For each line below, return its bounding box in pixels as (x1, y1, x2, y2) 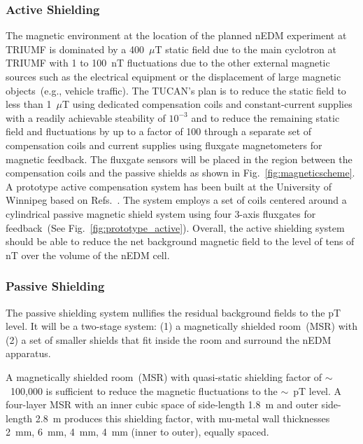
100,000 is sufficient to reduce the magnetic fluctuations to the (10, 383, 278, 398)
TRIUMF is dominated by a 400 (6, 41, 145, 56)
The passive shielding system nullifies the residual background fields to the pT (6, 305, 341, 319)
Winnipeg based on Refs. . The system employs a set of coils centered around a (6, 193, 347, 207)
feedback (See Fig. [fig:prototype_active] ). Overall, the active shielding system (6, 220, 345, 235)
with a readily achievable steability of (6, 110, 166, 125)
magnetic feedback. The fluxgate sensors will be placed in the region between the (6, 151, 353, 166)
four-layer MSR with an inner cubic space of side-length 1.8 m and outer (6, 397, 318, 412)
